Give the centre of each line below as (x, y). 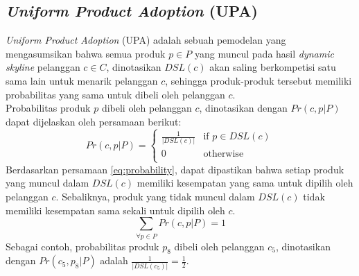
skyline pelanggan (43, 67)
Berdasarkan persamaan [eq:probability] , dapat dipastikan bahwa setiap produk (175, 169)
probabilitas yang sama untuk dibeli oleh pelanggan (115, 94)
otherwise (224, 154)
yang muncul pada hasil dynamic (264, 53)
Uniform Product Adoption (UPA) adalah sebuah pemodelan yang (146, 40)
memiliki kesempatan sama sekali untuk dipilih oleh (115, 210)
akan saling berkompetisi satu (273, 67)
